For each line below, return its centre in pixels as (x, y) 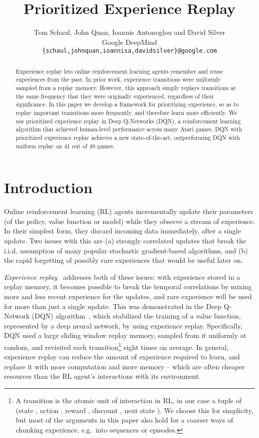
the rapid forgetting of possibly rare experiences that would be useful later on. (124, 260)
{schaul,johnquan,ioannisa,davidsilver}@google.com (129, 51)
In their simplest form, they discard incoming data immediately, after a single (123, 231)
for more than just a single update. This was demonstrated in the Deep (113, 306)
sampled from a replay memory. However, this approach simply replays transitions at (126, 88)
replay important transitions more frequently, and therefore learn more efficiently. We (126, 113)
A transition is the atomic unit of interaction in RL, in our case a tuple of (129, 400)
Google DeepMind (129, 42)
